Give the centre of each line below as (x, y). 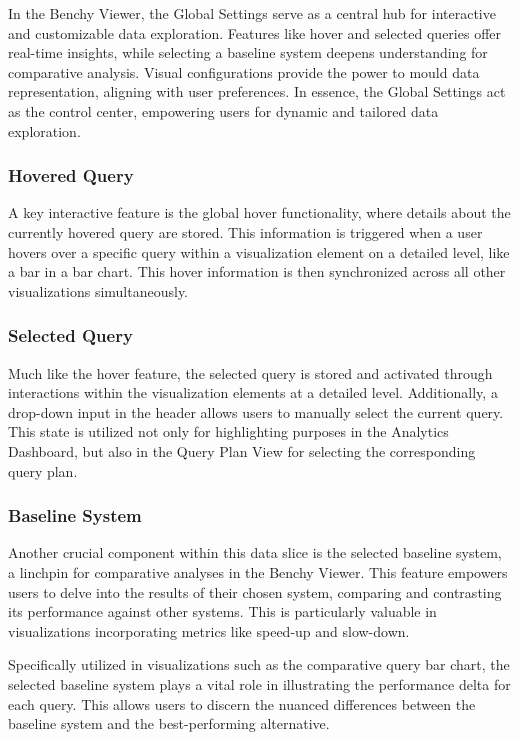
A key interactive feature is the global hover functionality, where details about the (259, 212)
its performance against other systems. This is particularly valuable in (222, 611)
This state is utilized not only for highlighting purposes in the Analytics (228, 431)
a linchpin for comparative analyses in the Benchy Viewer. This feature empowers (258, 571)
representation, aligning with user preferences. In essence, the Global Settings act (257, 91)
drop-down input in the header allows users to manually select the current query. (256, 411)
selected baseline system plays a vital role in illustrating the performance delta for (259, 683)
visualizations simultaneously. (98, 290)
